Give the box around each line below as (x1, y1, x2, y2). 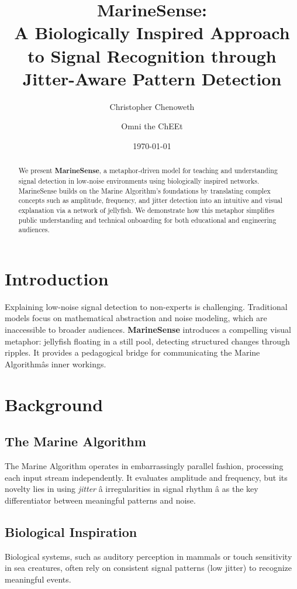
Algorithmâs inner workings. (5, 357, 106, 370)
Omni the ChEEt (121, 120, 183, 132)
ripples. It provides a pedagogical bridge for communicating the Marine (5, 346, 260, 359)
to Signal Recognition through (27, 43, 277, 67)
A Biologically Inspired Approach (14, 20, 290, 44)
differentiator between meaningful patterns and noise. (5, 494, 196, 506)
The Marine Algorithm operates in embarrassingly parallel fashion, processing (5, 459, 284, 471)
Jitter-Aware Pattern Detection (22, 66, 282, 90)
